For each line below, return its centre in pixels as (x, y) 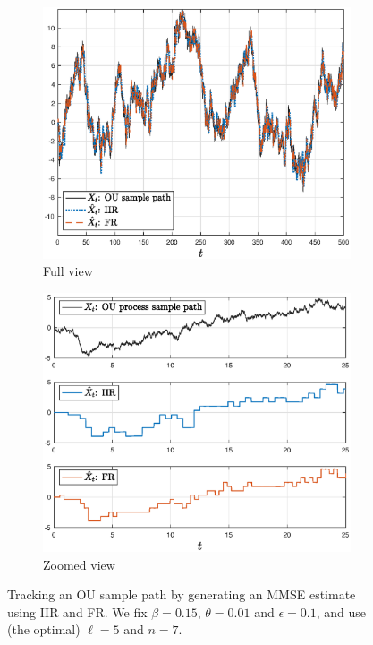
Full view (68, 271)
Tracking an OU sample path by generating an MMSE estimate (182, 594)
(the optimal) (44, 629)
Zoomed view (79, 564)
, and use (341, 611)
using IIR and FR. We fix (77, 611)
